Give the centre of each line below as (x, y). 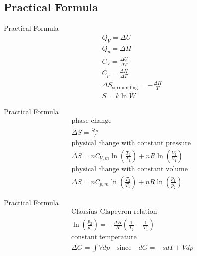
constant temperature (104, 237)
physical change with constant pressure (131, 143)
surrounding (125, 87)
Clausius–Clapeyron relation (114, 212)
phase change (92, 121)
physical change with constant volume (129, 169)
